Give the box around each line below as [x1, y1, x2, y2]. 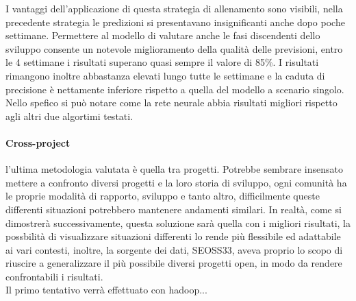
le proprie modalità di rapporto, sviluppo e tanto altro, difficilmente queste [5, 189, 320, 203]
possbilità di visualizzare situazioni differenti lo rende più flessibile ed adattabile [5, 229, 341, 243]
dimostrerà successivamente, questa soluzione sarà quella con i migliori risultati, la [5, 215, 351, 230]
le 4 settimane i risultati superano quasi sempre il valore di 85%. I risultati [5, 55, 319, 69]
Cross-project [5, 135, 71, 149]
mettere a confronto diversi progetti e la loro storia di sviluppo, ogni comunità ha [5, 175, 347, 189]
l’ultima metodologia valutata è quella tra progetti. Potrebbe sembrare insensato [5, 162, 343, 176]
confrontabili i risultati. [5, 269, 103, 283]
